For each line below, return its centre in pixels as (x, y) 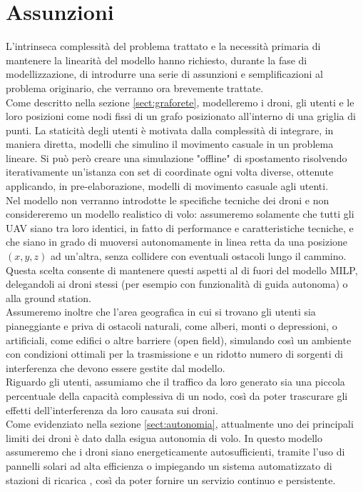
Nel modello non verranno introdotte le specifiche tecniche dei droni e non (168, 200)
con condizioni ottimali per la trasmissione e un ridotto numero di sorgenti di (175, 354)
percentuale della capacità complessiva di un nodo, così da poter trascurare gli (177, 395)
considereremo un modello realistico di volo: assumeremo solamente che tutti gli (180, 214)
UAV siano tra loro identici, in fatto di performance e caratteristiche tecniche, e (180, 227)
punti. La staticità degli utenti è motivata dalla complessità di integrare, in (170, 130)
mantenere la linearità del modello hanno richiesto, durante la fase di (157, 60)
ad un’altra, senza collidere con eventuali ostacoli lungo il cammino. (199, 256)
